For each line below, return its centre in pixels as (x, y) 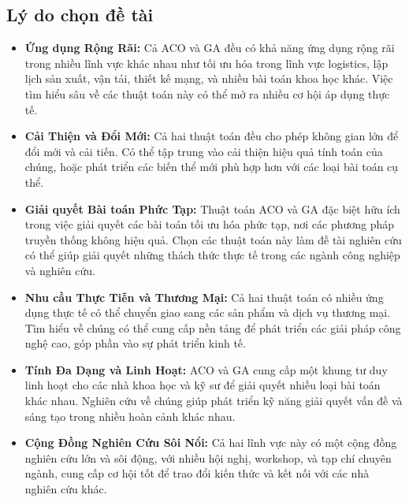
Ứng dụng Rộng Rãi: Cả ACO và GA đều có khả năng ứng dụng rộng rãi (210, 48)
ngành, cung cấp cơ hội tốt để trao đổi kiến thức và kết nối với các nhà (197, 473)
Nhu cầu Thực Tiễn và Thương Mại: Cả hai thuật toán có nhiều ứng (204, 297)
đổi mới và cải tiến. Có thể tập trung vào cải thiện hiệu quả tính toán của (204, 151)
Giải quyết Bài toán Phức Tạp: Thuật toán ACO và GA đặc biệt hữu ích (212, 208)
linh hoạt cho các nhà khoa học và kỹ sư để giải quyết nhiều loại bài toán (203, 385)
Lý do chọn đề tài (80, 15)
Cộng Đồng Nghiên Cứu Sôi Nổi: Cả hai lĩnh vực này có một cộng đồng (211, 443)
